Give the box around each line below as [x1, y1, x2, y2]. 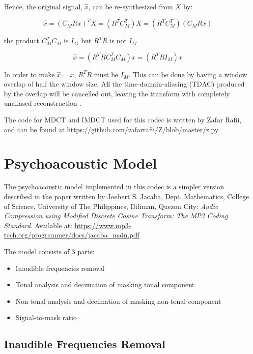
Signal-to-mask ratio [15, 312, 77, 323]
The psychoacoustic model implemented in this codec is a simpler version [4, 181, 225, 192]
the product [4, 35, 40, 46]
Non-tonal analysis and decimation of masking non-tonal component [15, 295, 221, 306]
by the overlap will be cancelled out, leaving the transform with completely [4, 88, 230, 98]
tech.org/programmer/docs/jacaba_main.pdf [4, 230, 140, 240]
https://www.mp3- [74, 220, 131, 230]
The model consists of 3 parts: [4, 246, 95, 256]
